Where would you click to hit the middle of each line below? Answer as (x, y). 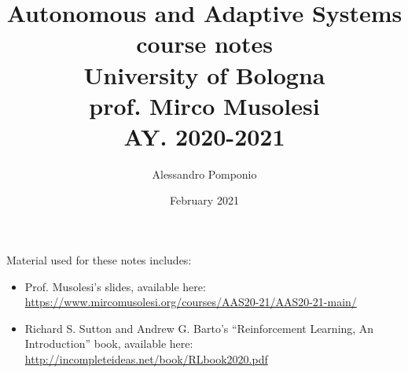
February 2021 (204, 200)
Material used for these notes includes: (99, 260)
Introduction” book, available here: (109, 343)
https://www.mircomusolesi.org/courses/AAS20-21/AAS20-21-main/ (191, 302)
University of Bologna (204, 74)
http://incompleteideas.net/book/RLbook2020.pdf (146, 359)
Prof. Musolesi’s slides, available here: (115, 286)
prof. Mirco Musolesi (204, 105)
